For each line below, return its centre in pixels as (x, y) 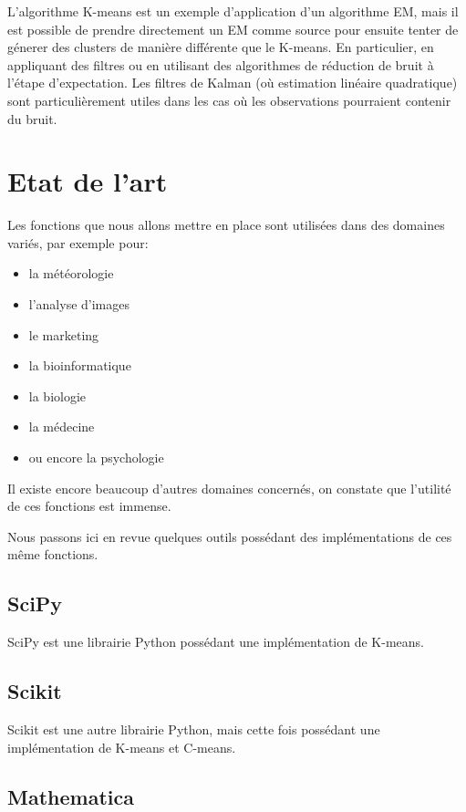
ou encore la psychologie (96, 458)
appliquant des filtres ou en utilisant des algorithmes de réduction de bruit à (221, 64)
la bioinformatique (80, 365)
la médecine (62, 427)
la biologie (57, 396)
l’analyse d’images (79, 304)
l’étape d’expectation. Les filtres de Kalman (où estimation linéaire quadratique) (233, 83)
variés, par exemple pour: (78, 242)
